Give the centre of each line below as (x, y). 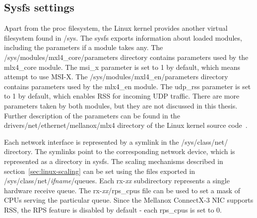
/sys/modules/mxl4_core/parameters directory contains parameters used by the (126, 57)
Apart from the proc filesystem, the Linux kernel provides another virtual (116, 28)
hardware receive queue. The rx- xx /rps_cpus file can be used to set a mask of (122, 190)
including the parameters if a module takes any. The (84, 47)
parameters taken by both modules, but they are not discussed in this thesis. (121, 105)
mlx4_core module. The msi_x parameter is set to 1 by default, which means (122, 67)
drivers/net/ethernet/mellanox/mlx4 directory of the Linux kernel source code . (126, 125)
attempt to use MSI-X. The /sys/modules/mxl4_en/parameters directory (116, 77)
